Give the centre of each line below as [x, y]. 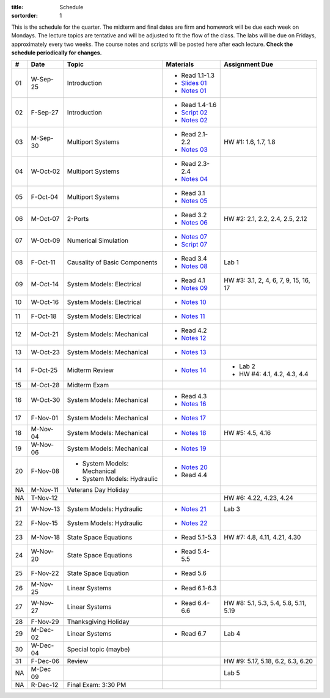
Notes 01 [194, 91]
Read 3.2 [194, 215]
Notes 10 [194, 302]
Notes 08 [194, 266]
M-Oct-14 [45, 284]
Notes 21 [194, 509]
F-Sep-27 [45, 113]
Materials [180, 64]
